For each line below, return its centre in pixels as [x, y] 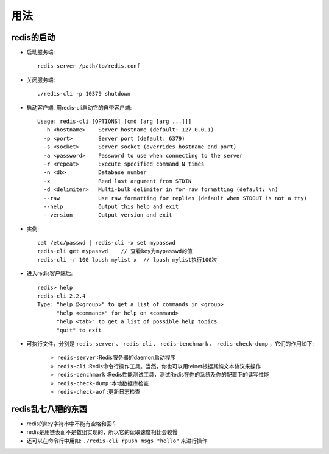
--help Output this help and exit [111, 206]
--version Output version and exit [108, 215]
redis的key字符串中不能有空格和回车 [72, 424]
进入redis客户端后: [50, 273]
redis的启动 [33, 37]
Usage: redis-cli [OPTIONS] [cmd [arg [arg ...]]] [115, 121]
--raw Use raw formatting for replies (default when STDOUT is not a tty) [175, 198]
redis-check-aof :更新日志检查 [99, 391]
